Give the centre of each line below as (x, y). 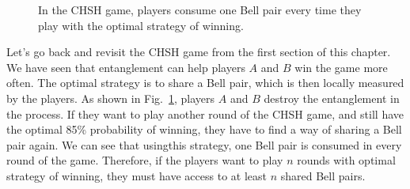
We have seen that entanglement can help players (126, 67)
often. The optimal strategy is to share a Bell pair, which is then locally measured (205, 83)
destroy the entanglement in (332, 98)
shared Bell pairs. (323, 175)
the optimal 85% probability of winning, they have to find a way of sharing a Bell (204, 129)
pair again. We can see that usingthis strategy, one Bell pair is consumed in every (204, 144)
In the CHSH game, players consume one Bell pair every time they (200, 9)
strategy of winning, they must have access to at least (137, 175)
